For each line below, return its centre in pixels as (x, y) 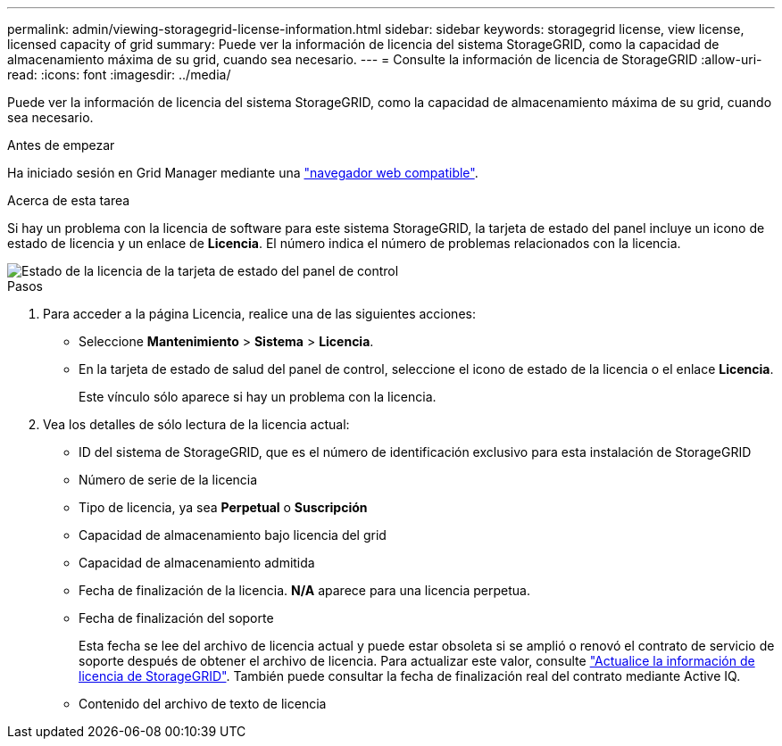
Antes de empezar (61, 145)
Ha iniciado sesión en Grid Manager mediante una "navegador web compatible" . (243, 173)
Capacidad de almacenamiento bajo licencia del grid (233, 535)
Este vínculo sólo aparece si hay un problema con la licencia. (258, 397)
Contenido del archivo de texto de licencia (203, 704)
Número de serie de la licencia (168, 480)
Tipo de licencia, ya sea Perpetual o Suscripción (223, 507)
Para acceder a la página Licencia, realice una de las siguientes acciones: (259, 314)
